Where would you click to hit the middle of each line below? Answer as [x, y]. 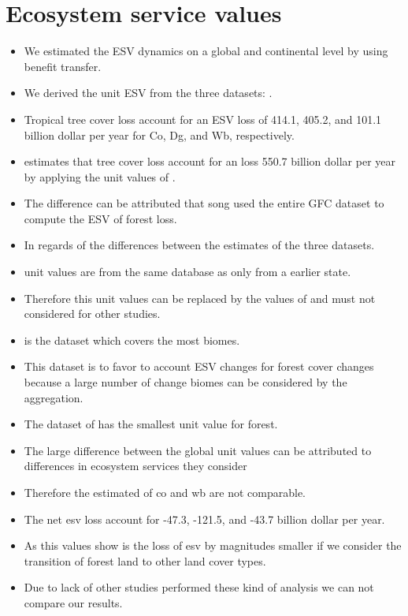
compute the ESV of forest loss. [100, 218]
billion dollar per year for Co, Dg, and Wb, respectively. [159, 134]
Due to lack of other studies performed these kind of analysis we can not [199, 587]
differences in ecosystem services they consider [135, 466]
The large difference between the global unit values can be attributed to [198, 450]
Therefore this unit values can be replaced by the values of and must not [200, 298]
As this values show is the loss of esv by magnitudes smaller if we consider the [213, 545]
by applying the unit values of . [100, 176]
